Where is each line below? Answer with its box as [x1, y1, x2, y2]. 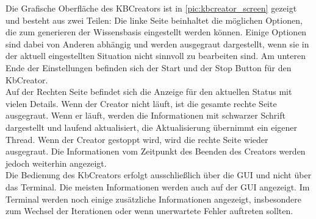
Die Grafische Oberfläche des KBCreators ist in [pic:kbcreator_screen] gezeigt [5, 2, 297, 14]
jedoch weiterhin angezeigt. [5, 156, 107, 169]
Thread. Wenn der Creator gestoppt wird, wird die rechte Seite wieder [5, 133, 268, 145]
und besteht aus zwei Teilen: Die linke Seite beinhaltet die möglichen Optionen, [5, 13, 303, 26]
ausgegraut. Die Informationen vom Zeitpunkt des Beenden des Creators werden [5, 145, 306, 158]
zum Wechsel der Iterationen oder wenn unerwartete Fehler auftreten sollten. [5, 204, 293, 217]
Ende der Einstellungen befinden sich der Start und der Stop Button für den [5, 61, 292, 74]
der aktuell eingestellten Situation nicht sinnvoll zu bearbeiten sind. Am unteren [5, 49, 306, 62]
